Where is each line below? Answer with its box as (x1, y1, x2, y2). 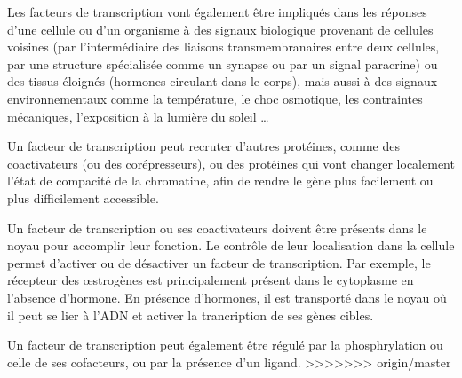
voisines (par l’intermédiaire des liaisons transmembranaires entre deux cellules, (7, 37, 440, 56)
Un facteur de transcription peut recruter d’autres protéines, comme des (7, 137, 401, 155)
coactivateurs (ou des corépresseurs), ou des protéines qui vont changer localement (7, 154, 455, 172)
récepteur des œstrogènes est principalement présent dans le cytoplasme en (7, 271, 414, 289)
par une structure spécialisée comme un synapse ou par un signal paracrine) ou (7, 54, 438, 73)
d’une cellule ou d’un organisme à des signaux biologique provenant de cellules (7, 20, 434, 38)
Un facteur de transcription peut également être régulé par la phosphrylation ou (7, 335, 443, 354)
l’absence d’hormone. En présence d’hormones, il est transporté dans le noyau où (7, 287, 447, 306)
